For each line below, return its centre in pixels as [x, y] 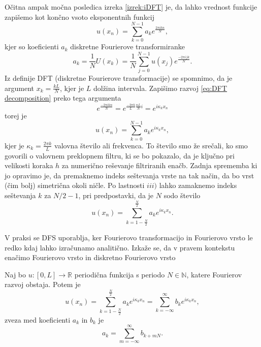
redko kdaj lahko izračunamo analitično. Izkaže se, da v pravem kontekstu [120, 247]
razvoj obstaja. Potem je [43, 284]
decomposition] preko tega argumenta [63, 98]
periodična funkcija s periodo [120, 274]
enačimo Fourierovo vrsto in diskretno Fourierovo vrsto [90, 257]
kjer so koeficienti [32, 46]
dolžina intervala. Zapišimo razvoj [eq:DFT [160, 88]
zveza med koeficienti [38, 319]
